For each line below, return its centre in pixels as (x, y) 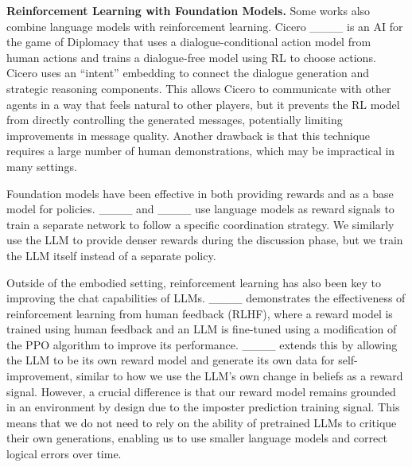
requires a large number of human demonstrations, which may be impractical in (201, 151)
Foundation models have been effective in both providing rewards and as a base (200, 193)
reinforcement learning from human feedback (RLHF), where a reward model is (200, 313)
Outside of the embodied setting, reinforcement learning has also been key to (194, 282)
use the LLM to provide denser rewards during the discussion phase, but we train (205, 240)
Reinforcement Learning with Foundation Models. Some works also (189, 10)
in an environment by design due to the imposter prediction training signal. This (203, 407)
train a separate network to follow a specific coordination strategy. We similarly (200, 224)
